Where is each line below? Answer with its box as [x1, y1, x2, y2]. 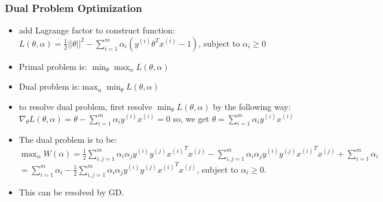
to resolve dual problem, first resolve [19, 100, 152, 112]
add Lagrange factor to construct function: [19, 24, 175, 36]
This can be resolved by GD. [19, 185, 124, 198]
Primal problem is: [19, 60, 87, 72]
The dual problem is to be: [19, 133, 117, 146]
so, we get [173, 112, 209, 124]
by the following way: [213, 100, 291, 112]
